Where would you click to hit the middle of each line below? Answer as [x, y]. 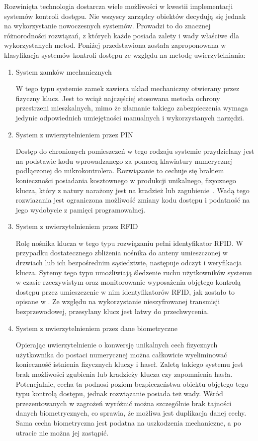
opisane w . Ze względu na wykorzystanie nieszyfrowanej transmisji [118, 301]
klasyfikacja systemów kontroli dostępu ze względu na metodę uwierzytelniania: [125, 55]
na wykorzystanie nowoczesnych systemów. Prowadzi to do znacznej [107, 26]
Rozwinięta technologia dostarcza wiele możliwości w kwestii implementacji [119, 6]
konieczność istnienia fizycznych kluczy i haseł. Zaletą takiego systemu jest [129, 364]
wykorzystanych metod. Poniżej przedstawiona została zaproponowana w [115, 45]
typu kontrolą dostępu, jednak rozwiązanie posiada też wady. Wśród [119, 393]
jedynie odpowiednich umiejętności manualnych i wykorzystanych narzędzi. [130, 117]
